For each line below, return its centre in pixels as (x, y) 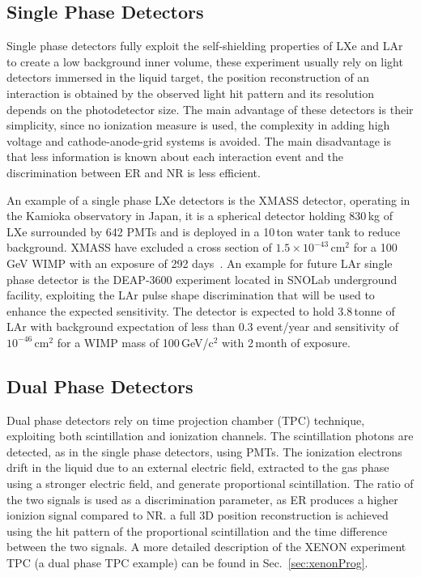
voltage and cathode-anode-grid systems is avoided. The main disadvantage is (199, 140)
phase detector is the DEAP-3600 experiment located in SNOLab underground (202, 279)
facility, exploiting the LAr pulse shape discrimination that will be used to (191, 295)
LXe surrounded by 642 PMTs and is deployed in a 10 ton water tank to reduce (204, 231)
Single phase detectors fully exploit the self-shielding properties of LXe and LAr (205, 46)
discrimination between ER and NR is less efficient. (134, 172)
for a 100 (375, 247)
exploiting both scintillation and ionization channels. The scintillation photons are (210, 436)
